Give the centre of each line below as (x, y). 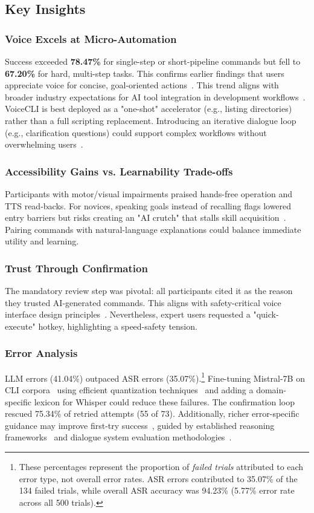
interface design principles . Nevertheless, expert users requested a (128, 314)
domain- (271, 390)
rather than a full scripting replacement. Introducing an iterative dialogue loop (151, 120)
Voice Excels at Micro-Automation (91, 38)
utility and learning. (42, 241)
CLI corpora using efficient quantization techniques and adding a (129, 390)
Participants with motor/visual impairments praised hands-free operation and (149, 193)
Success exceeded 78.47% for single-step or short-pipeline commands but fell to (153, 61)
